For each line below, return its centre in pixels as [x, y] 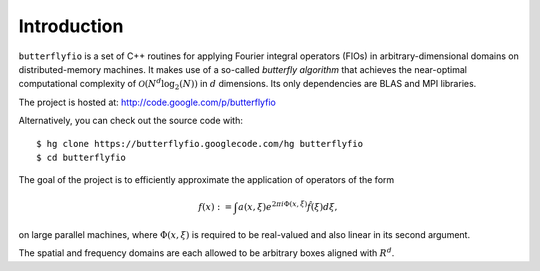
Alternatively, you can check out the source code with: [131, 121]
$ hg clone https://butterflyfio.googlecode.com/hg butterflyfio [200, 143]
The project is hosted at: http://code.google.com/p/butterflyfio [147, 102]
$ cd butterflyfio [81, 157]
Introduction [71, 26]
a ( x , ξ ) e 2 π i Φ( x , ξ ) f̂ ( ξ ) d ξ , [288, 206]
